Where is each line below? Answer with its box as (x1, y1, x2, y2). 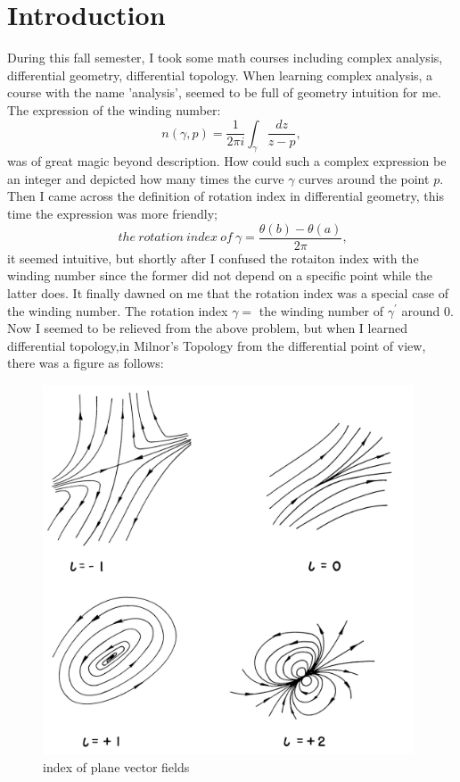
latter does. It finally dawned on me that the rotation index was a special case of (7, 283, 449, 302)
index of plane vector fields (43, 757, 190, 776)
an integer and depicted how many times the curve (7, 169, 284, 187)
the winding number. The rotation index (7, 301, 228, 320)
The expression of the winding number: (7, 100, 221, 119)
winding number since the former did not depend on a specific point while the (7, 266, 433, 285)
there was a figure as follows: (7, 354, 164, 372)
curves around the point (299, 169, 430, 187)
